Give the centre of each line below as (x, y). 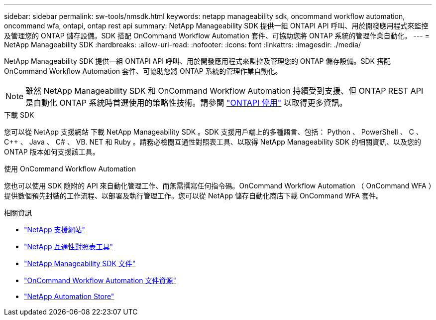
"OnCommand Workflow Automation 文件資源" (100, 280)
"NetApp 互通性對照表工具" (69, 246)
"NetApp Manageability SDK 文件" (80, 263)
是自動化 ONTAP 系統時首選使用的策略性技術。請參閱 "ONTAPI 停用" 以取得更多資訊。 (186, 103)
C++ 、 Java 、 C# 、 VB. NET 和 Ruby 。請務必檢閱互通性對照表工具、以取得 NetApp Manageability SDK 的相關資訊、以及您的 (213, 142)
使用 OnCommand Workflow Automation (70, 169)
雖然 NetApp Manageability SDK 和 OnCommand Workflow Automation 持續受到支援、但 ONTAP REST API (224, 91)
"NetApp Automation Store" (69, 296)
